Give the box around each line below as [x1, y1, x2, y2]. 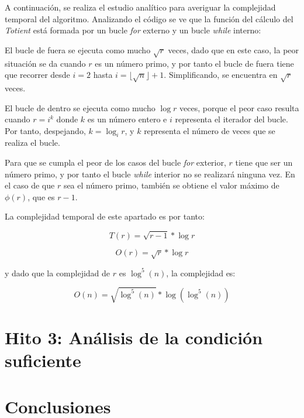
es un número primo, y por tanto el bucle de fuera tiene [95, 57, 294, 69]
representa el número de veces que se [144, 124, 275, 136]
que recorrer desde [5, 68, 70, 81]
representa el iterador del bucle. [175, 113, 288, 125]
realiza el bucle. [5, 136, 60, 149]
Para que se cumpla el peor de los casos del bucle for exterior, [5, 156, 226, 169]
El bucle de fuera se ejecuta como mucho [5, 43, 151, 56]
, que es [27, 190, 55, 203]
